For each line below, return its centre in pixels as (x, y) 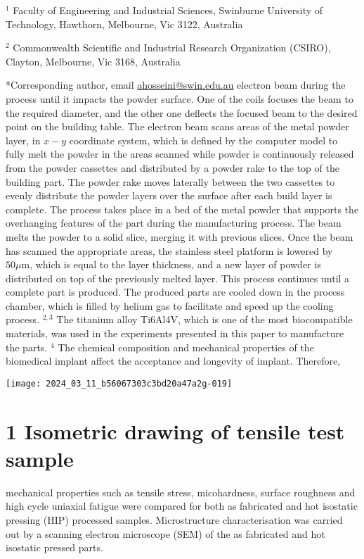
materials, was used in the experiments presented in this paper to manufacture (175, 333)
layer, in (23, 140)
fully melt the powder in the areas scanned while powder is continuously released (180, 154)
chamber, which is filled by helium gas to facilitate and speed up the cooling (170, 305)
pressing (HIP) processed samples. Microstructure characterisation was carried (174, 520)
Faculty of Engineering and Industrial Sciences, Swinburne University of (168, 10)
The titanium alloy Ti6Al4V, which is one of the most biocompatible (204, 319)
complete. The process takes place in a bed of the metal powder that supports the (182, 209)
